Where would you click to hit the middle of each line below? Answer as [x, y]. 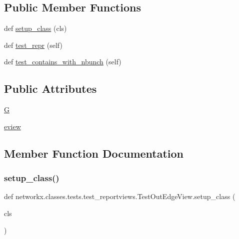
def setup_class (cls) [35, 28]
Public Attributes [50, 89]
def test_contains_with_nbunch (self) [63, 62]
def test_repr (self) [33, 45]
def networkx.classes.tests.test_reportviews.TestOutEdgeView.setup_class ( [120, 196]
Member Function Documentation [94, 153]
